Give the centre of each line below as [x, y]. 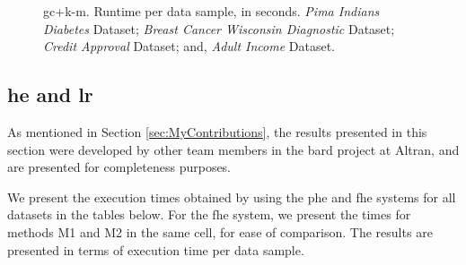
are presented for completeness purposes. [119, 167]
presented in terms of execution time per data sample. [156, 249]
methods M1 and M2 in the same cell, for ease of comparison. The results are [220, 231]
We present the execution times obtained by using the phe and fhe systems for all [232, 197]
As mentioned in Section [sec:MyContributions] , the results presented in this [217, 131]
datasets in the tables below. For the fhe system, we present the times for [209, 214]
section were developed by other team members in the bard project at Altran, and [233, 149]
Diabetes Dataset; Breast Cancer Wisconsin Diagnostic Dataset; [219, 28]
